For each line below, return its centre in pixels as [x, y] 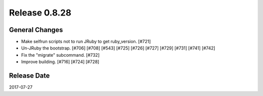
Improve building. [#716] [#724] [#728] [60, 62]
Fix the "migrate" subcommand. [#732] [60, 55]
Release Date [29, 76]
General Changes [36, 30]
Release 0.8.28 [40, 13]
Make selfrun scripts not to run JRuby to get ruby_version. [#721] [86, 42]
